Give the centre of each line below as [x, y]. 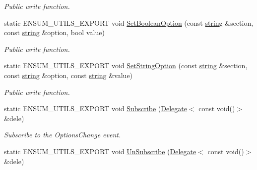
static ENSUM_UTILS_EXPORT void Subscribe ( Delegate [96, 108]
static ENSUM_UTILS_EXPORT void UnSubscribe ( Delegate [100, 151]
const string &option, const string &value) [68, 75]
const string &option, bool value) [54, 32]
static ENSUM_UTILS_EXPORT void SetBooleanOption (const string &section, [129, 22]
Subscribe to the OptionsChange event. [63, 135]
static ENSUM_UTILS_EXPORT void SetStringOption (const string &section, [126, 65]
